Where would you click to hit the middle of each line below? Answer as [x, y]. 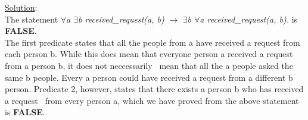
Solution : [21, 7]
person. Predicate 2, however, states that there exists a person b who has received [154, 89]
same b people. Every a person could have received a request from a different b [149, 77]
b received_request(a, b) [121, 19]
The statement [32, 19]
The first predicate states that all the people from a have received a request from [153, 42]
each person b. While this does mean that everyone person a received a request [149, 54]
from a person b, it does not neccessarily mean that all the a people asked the [149, 65]
